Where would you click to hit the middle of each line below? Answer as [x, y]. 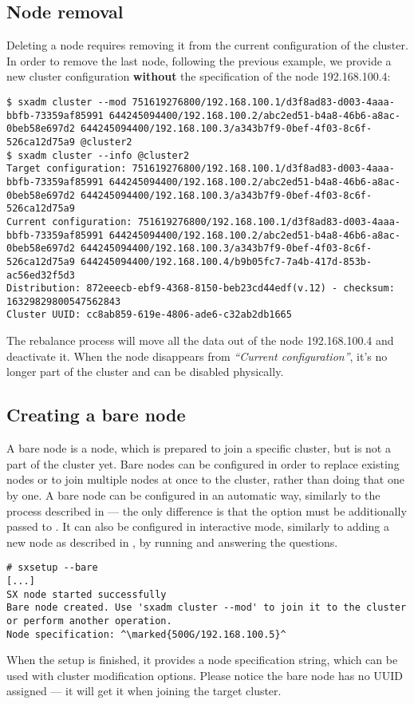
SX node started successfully [87, 594]
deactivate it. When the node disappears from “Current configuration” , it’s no [197, 356]
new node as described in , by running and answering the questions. [172, 542]
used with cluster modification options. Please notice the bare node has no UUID [205, 675]
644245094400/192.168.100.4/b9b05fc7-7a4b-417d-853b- [227, 261]
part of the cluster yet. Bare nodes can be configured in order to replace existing [203, 463]
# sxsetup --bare [52, 568]
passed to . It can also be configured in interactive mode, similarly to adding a [198, 526]
